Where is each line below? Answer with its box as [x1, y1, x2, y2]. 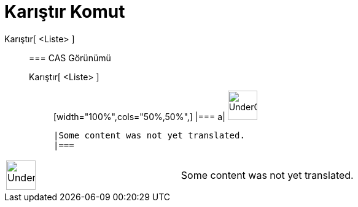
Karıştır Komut [4, 1, 125, 22]
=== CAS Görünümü [29, 52, 111, 63]
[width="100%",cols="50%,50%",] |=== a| [53, 111, 225, 122]
